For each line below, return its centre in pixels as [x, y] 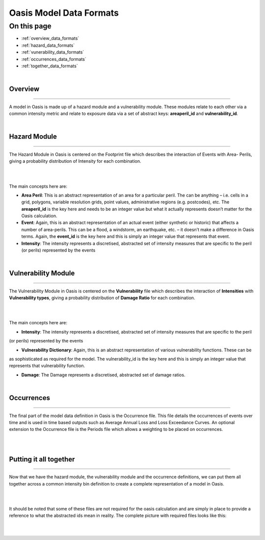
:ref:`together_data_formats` [50, 66]
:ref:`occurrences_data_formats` [54, 59]
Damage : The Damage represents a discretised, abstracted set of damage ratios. [103, 375]
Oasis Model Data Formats [64, 13]
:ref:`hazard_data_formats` [48, 45]
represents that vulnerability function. [47, 366]
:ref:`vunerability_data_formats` [53, 52]
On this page [30, 26]
